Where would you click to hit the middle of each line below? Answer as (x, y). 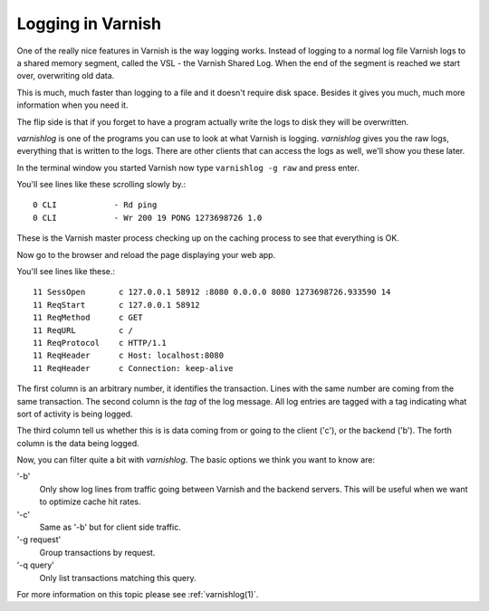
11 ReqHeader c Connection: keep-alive (134, 368)
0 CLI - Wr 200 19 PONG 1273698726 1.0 (148, 218)
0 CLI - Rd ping (95, 205)
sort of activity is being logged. (75, 414)
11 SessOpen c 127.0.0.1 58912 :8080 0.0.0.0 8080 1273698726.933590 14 (212, 292)
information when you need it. (72, 105)
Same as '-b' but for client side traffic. (110, 527)
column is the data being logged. (78, 443)
